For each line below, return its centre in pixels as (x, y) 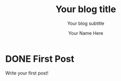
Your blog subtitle (86, 23)
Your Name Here (86, 33)
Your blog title (86, 9)
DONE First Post (40, 59)
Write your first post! (27, 73)
